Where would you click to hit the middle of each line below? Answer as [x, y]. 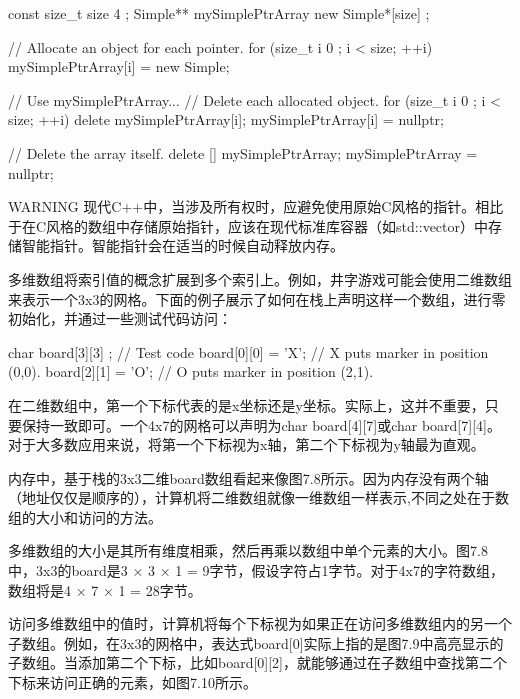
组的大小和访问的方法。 [85, 516]
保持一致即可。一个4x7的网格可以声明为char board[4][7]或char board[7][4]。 [261, 424]
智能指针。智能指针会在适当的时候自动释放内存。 [182, 245]
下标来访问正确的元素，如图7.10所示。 [132, 682]
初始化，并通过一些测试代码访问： [120, 318]
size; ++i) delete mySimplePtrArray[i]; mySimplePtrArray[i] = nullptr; [226, 119]
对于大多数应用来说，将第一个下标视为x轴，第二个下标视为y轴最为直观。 [246, 444]
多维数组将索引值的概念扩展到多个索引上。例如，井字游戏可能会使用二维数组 [260, 278]
